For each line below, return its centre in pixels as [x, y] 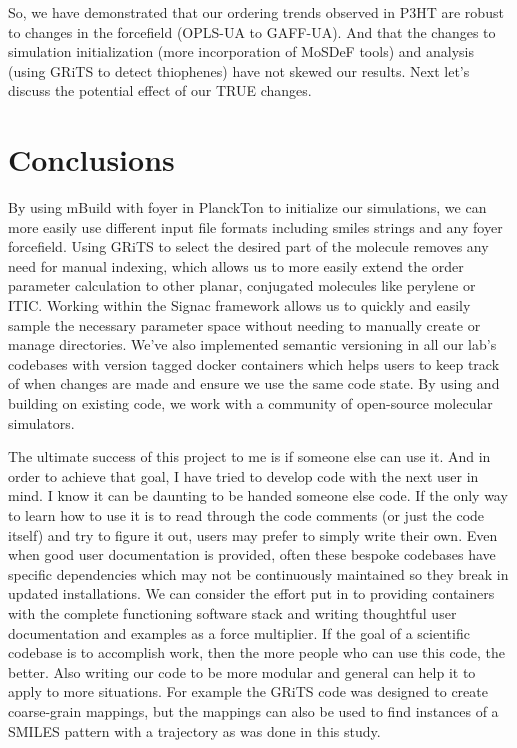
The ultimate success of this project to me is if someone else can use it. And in [249, 456]
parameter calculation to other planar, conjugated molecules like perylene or [242, 285]
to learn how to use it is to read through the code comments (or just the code [246, 515]
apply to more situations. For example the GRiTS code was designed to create [248, 691]
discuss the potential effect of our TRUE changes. [160, 90]
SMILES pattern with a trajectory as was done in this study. [194, 730]
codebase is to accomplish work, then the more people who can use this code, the [257, 652]
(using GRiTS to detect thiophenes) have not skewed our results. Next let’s [239, 70]
